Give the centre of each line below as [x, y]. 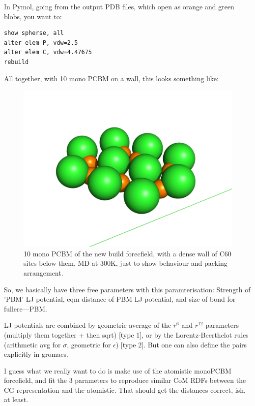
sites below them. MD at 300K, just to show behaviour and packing [126, 263]
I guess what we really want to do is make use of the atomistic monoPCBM [118, 370]
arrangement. [43, 272]
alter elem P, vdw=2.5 [41, 43]
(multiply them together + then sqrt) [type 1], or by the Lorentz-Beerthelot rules [126, 334]
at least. [16, 399]
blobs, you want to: [33, 16]
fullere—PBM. [26, 308]
